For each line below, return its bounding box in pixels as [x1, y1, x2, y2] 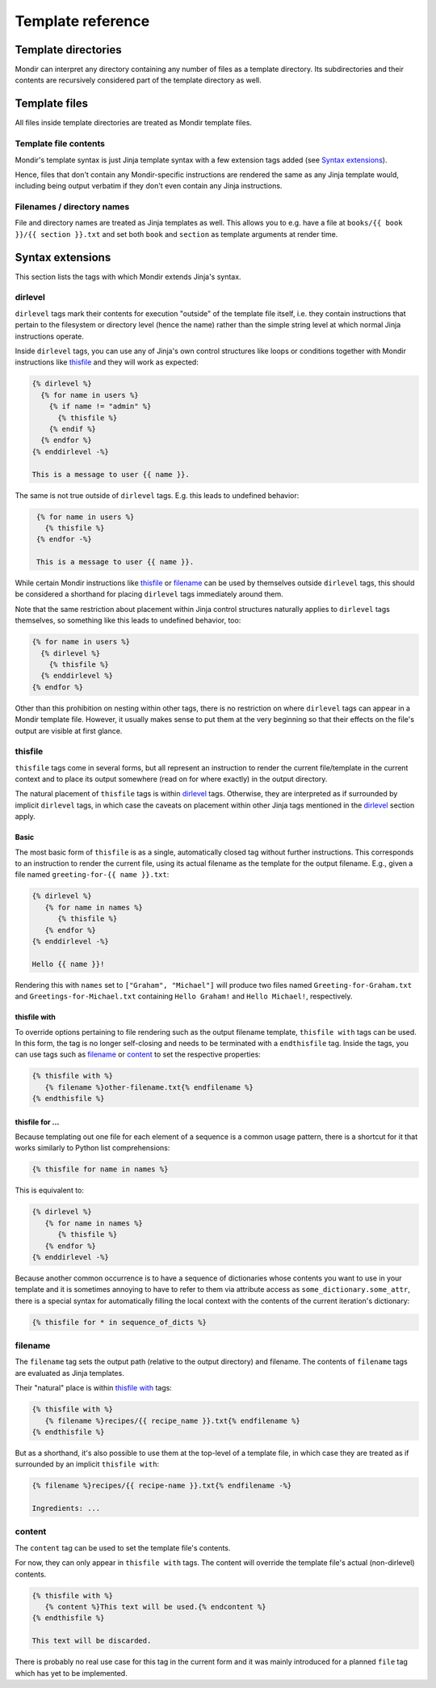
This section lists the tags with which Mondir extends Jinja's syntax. [15, 272, 241, 281]
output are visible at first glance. [15, 726, 123, 736]
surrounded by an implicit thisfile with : [15, 1459, 160, 1469]
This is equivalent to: [15, 1185, 85, 1196]
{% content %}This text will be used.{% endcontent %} [44, 1602, 266, 1611]
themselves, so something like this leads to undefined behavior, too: [15, 615, 241, 626]
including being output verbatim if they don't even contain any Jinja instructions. [15, 181, 283, 191]
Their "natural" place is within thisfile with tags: [15, 1383, 173, 1393]
